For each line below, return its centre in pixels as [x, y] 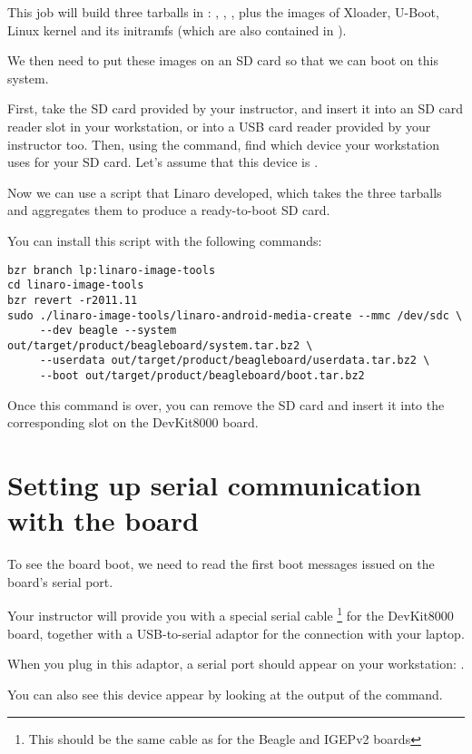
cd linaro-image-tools [76, 285]
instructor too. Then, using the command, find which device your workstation [224, 144]
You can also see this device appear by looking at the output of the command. [225, 694]
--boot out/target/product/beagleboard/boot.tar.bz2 [202, 376]
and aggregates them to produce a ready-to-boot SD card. [169, 210]
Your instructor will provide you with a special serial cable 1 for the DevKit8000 [231, 614]
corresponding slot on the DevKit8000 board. [133, 422]
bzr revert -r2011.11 [73, 300]
